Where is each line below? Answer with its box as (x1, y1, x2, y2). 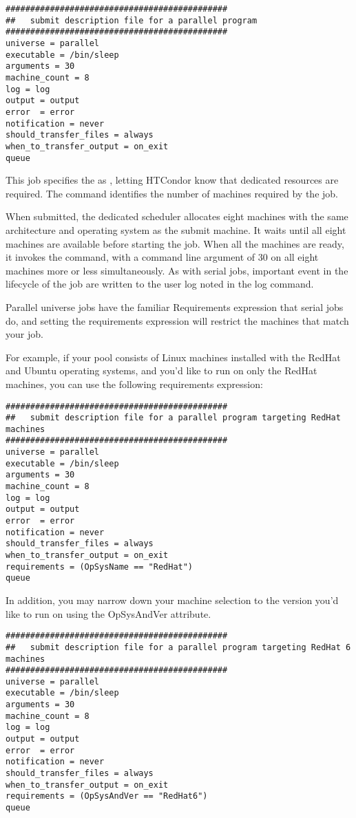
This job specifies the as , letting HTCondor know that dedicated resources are (6, 173, 339, 187)
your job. (6, 327, 43, 341)
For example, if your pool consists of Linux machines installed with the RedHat (6, 349, 341, 364)
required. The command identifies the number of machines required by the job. (6, 186, 338, 200)
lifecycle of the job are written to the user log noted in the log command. (6, 277, 314, 291)
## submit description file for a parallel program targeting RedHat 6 (6, 642, 351, 652)
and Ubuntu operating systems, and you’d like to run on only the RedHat (6, 363, 317, 378)
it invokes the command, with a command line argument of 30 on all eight (6, 250, 319, 264)
